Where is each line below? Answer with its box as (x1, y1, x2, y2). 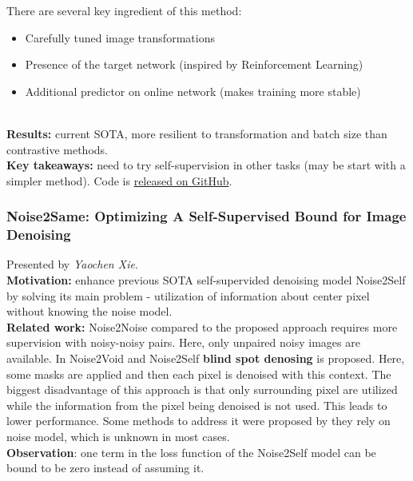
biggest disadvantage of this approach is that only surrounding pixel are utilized (6, 381, 398, 398)
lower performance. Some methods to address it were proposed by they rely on (6, 412, 391, 429)
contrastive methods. (6, 141, 108, 157)
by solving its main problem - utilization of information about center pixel (6, 287, 370, 304)
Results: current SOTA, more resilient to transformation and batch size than (6, 125, 387, 141)
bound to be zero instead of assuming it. (6, 459, 205, 476)
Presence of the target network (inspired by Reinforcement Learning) (25, 56, 363, 73)
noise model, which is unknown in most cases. (6, 428, 230, 445)
